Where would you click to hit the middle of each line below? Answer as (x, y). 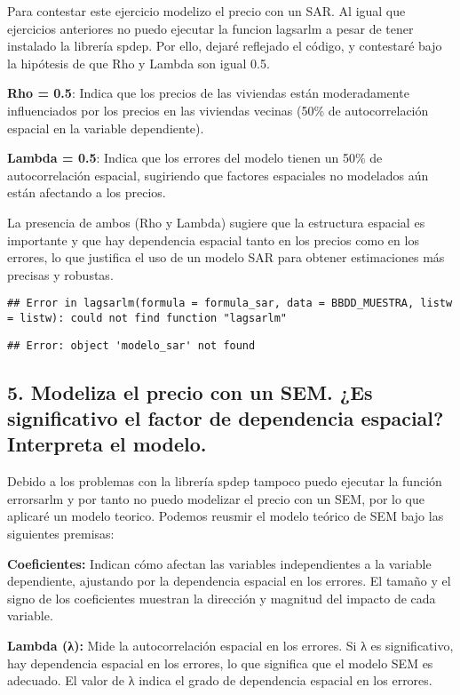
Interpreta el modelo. (107, 444)
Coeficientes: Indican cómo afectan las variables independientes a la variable (219, 563)
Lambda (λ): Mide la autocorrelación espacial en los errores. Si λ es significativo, (230, 646)
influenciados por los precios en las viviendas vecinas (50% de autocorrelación (218, 110)
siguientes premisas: (61, 534)
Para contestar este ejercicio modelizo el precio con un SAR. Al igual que (206, 11)
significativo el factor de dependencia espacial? (226, 418)
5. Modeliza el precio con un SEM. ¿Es (190, 391)
